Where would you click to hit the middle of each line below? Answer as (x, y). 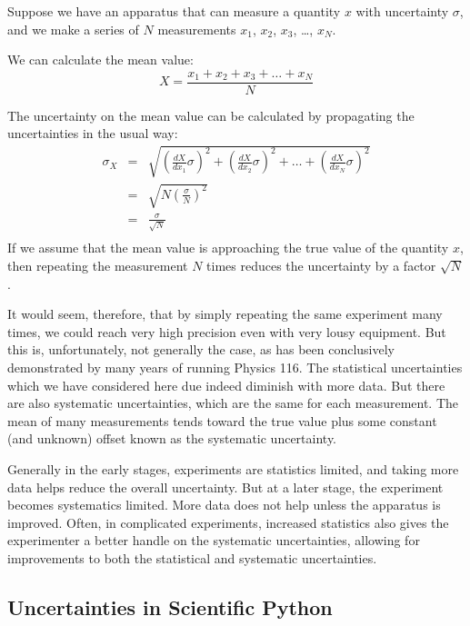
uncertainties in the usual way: (93, 133)
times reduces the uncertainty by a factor (321, 266)
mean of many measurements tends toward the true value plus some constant (222, 420)
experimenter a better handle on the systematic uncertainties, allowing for (214, 540)
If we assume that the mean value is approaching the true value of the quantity (228, 248)
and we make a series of (73, 29)
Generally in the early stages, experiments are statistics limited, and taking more (233, 469)
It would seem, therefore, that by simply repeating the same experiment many (225, 314)
